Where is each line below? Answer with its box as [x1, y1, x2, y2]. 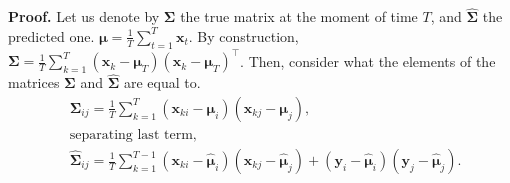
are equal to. [123, 72, 201, 93]
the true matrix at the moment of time [180, 6, 418, 27]
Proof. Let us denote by [8, 6, 160, 27]
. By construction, [188, 25, 299, 46]
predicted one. [8, 25, 95, 46]
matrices [8, 72, 60, 93]
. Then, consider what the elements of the [240, 50, 496, 71]
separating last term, [69, 127, 197, 142]
